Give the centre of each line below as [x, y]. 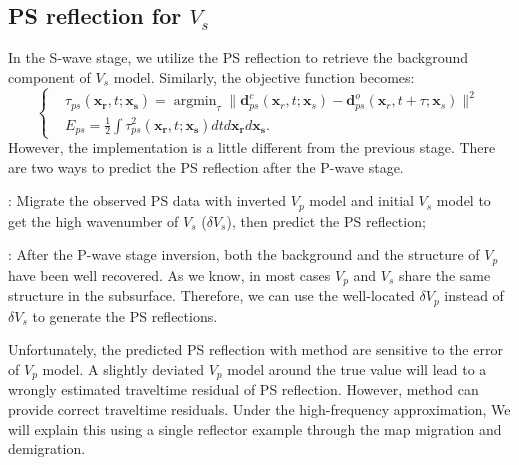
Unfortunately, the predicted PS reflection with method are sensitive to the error [255, 349]
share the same [444, 274]
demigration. [47, 448]
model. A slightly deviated [123, 369]
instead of [474, 295]
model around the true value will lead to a [357, 369]
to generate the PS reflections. [125, 315]
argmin [195, 101]
